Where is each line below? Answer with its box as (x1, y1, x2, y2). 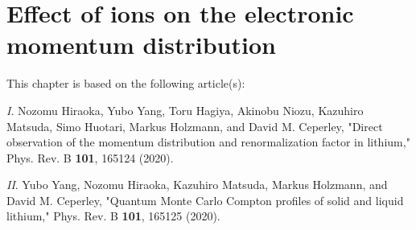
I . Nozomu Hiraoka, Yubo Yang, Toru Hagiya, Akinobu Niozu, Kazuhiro (6, 101, 364, 118)
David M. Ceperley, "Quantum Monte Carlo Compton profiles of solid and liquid (6, 191, 404, 208)
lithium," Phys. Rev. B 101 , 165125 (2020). (6, 207, 220, 224)
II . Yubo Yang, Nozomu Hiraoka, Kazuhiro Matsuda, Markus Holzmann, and (6, 176, 388, 193)
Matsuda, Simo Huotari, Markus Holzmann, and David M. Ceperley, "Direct (6, 117, 383, 134)
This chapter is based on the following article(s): (6, 75, 245, 92)
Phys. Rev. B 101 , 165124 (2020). (6, 149, 174, 166)
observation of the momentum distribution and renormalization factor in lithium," (6, 133, 410, 150)
